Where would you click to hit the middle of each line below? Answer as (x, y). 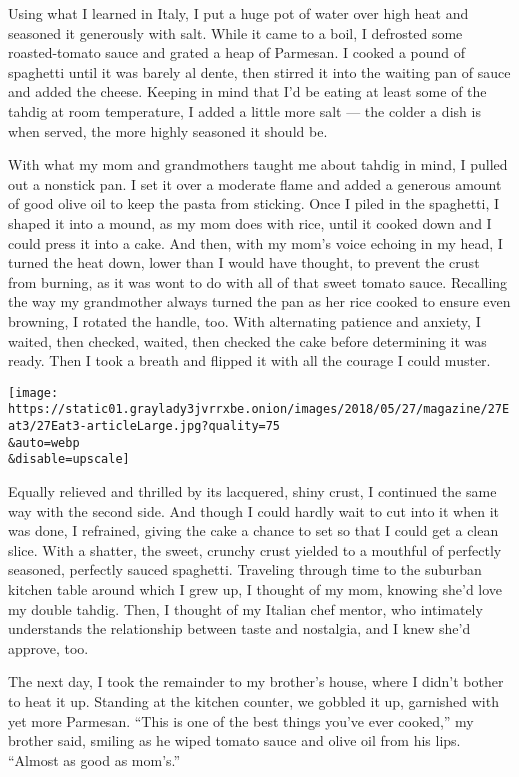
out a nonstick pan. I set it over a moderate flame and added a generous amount (255, 183)
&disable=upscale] (69, 459)
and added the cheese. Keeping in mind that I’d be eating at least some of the (247, 91)
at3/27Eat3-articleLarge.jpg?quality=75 (144, 426)
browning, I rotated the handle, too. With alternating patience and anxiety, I (244, 320)
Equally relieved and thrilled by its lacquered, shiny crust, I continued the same (252, 490)
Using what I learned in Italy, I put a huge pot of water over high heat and (238, 13)
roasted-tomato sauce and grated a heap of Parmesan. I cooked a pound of (237, 52)
